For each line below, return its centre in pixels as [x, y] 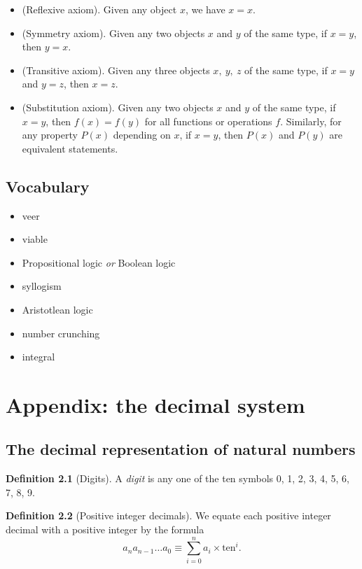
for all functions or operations [208, 121]
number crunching [61, 333]
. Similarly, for [311, 121]
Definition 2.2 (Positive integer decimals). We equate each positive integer [168, 515]
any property [50, 135]
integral [39, 357]
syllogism [42, 286]
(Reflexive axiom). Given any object [99, 9]
